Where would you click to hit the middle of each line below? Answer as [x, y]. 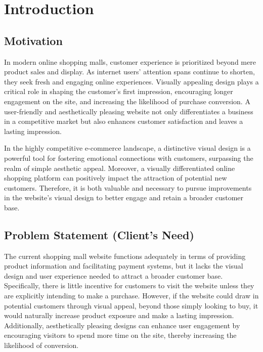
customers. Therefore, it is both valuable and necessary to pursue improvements [128, 187]
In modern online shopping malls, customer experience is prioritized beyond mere [130, 61]
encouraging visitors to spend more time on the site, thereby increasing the [120, 335]
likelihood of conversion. [41, 345]
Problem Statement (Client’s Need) [99, 234]
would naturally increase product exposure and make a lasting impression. [119, 315]
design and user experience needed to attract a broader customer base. [114, 275]
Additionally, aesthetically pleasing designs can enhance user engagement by [122, 325]
